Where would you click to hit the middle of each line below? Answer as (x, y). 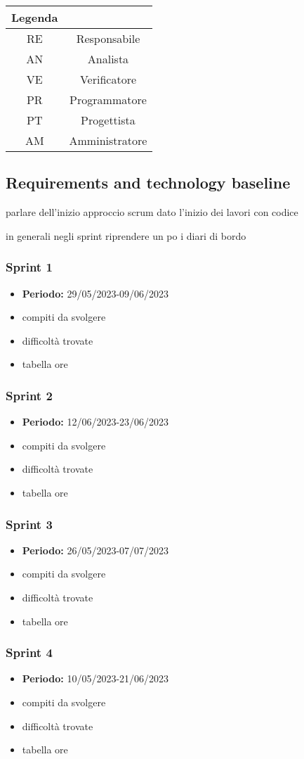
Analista (108, 59)
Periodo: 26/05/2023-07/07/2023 (95, 550)
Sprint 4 (29, 652)
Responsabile (108, 38)
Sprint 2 (29, 395)
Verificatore (108, 79)
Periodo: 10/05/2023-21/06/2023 (95, 678)
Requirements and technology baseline (148, 183)
